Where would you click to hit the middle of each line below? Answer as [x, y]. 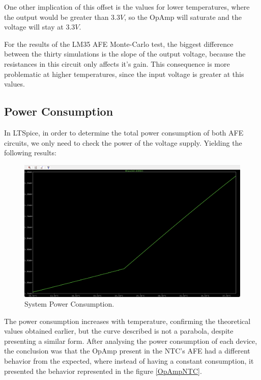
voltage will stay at [34, 27]
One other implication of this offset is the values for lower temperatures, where [127, 7]
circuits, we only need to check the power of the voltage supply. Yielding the [123, 142]
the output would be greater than [56, 17]
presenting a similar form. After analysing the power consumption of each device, [131, 341]
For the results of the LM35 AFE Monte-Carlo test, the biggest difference [119, 44]
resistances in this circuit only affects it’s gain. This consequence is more [117, 63]
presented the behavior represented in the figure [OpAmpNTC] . [103, 371]
